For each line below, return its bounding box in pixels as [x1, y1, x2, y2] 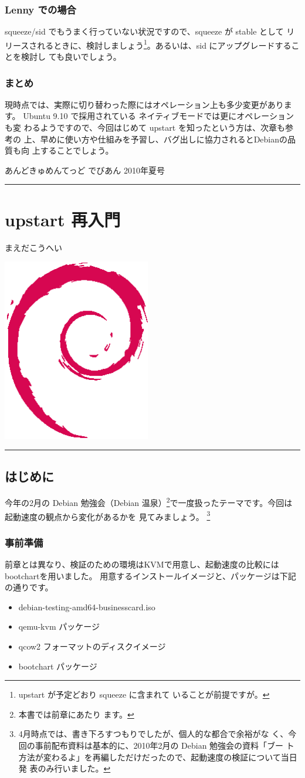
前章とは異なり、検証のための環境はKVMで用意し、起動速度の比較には [5, 558, 279, 570]
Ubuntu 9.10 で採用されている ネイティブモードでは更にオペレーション [23, 110, 294, 122]
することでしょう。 [40, 144, 114, 157]
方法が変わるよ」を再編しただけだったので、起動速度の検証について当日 [18, 750, 297, 763]
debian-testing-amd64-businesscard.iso [18, 600, 155, 613]
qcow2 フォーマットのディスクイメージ [18, 640, 166, 652]
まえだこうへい [5, 241, 62, 253]
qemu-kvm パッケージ [18, 620, 100, 633]
